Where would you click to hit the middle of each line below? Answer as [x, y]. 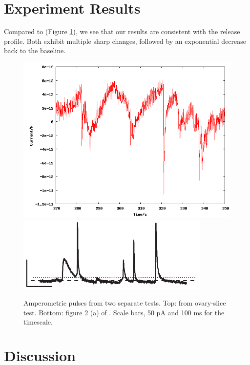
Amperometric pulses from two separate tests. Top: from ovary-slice [125, 303]
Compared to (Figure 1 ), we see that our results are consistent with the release [122, 31]
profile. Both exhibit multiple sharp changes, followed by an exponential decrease [125, 41]
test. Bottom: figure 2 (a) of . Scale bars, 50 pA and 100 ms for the [124, 312]
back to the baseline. [35, 50]
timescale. [38, 322]
